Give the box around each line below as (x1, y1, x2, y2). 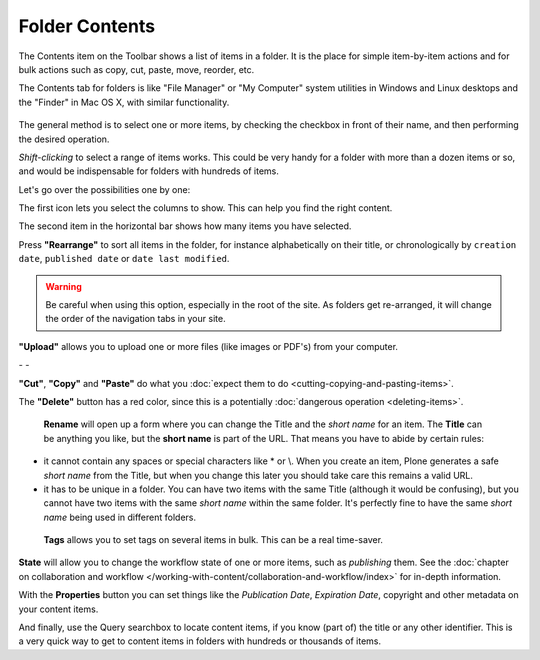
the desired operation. (18, 133, 110, 145)
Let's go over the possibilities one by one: (18, 183, 191, 195)
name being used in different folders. (43, 511, 197, 523)
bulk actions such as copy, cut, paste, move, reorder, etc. (18, 63, 255, 75)
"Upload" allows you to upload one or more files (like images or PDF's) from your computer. (18, 340, 399, 352)
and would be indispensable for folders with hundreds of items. (18, 165, 280, 177)
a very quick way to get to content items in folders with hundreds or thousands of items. (18, 635, 382, 647)
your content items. (18, 603, 99, 615)
